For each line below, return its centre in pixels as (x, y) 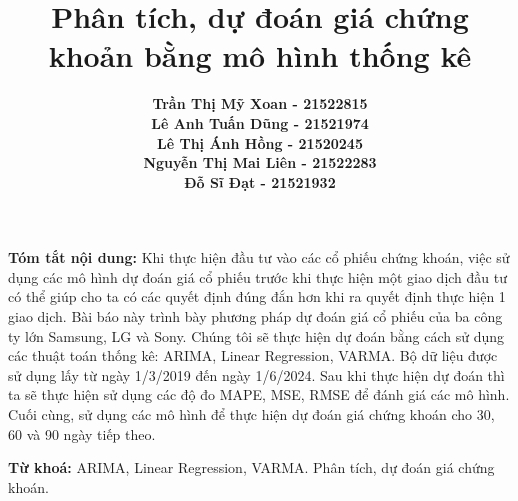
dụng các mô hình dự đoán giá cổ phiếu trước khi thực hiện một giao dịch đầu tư (258, 276)
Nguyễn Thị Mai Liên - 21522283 (260, 162)
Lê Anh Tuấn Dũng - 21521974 (260, 122)
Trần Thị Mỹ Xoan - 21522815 (260, 103)
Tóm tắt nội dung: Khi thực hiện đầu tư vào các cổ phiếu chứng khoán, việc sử (259, 257)
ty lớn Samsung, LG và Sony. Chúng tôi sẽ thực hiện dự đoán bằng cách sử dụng (256, 335)
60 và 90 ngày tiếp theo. (82, 433)
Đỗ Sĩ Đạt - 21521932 (260, 181)
